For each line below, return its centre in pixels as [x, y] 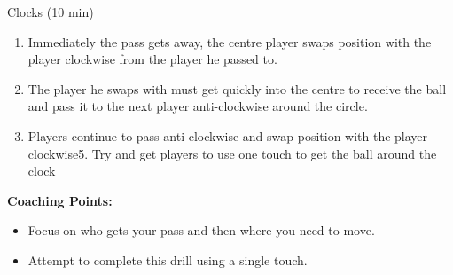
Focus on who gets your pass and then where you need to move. [201, 230]
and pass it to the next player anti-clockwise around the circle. [198, 106]
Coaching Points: [60, 200]
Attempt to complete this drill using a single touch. [168, 259]
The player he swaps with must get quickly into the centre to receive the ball [237, 88]
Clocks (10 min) [51, 12]
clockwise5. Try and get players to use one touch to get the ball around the [232, 153]
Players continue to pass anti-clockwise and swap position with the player [228, 135]
